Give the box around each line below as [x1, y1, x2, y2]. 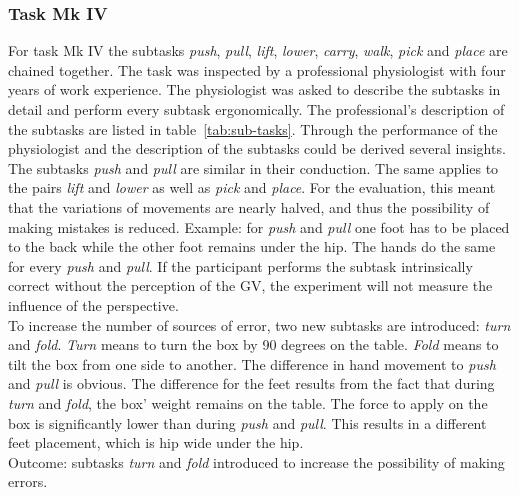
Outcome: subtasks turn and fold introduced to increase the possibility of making [8, 451, 505, 472]
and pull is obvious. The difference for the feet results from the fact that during [8, 373, 495, 394]
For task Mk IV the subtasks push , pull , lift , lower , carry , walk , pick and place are [8, 40, 508, 61]
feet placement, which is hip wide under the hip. [8, 432, 304, 453]
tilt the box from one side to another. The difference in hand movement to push [8, 353, 496, 374]
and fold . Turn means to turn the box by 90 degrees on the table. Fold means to [8, 334, 499, 355]
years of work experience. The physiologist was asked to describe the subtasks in [8, 79, 501, 100]
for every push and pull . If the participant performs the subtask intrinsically [8, 255, 473, 276]
